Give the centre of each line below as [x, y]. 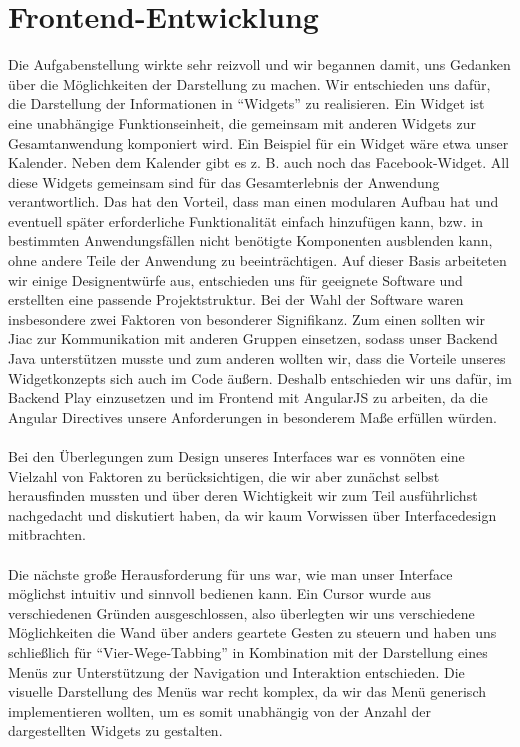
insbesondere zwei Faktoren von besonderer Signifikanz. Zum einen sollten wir [247, 318]
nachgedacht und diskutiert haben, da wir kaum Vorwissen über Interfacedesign [252, 514]
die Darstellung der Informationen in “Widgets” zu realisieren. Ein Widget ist [246, 103]
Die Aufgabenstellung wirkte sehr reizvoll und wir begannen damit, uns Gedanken [259, 64]
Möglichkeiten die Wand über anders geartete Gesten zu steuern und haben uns [252, 632]
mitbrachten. [47, 534]
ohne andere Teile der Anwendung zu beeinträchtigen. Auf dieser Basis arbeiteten [257, 260]
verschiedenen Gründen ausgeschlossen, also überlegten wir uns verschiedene [241, 612]
